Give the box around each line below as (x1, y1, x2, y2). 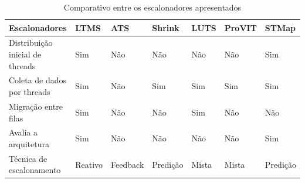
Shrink (152, 21, 179, 33)
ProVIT (224, 21, 257, 33)
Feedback (111, 158, 144, 170)
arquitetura (9, 137, 49, 150)
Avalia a (9, 126, 38, 138)
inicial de (9, 48, 42, 60)
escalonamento (9, 164, 61, 176)
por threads (9, 86, 50, 98)
